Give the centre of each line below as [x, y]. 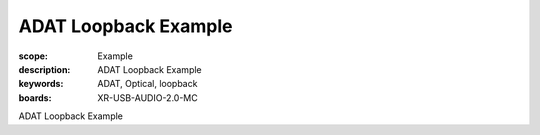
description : [44, 69]
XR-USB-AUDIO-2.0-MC [148, 97]
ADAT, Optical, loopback [147, 84]
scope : [33, 56]
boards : [35, 97]
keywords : [41, 84]
